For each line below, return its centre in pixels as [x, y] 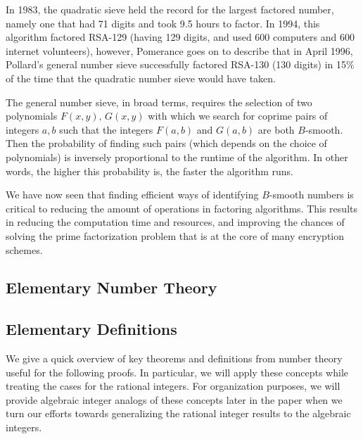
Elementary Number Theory [112, 287]
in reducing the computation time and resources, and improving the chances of [175, 222]
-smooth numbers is [311, 195]
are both [276, 129]
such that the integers [106, 129]
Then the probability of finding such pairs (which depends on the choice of [166, 143]
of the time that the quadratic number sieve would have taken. [141, 78]
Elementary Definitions [91, 329]
